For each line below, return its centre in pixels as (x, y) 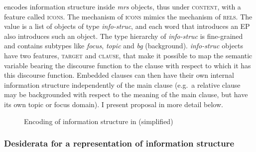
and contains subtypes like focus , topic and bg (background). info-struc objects (124, 46)
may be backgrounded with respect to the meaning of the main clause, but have (126, 94)
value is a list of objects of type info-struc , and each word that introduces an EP (127, 26)
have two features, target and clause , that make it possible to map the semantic (128, 55)
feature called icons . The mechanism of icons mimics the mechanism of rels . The (128, 16)
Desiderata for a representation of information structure (119, 143)
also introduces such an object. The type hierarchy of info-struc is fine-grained (124, 36)
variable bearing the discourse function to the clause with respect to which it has (128, 65)
